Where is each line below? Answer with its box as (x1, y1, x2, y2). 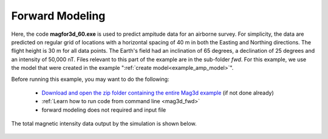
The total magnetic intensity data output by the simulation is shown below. (11, 120, 197, 127)
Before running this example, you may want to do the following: (11, 75, 169, 83)
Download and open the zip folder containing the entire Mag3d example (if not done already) (41, 89, 274, 97)
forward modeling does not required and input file (41, 106, 166, 114)
